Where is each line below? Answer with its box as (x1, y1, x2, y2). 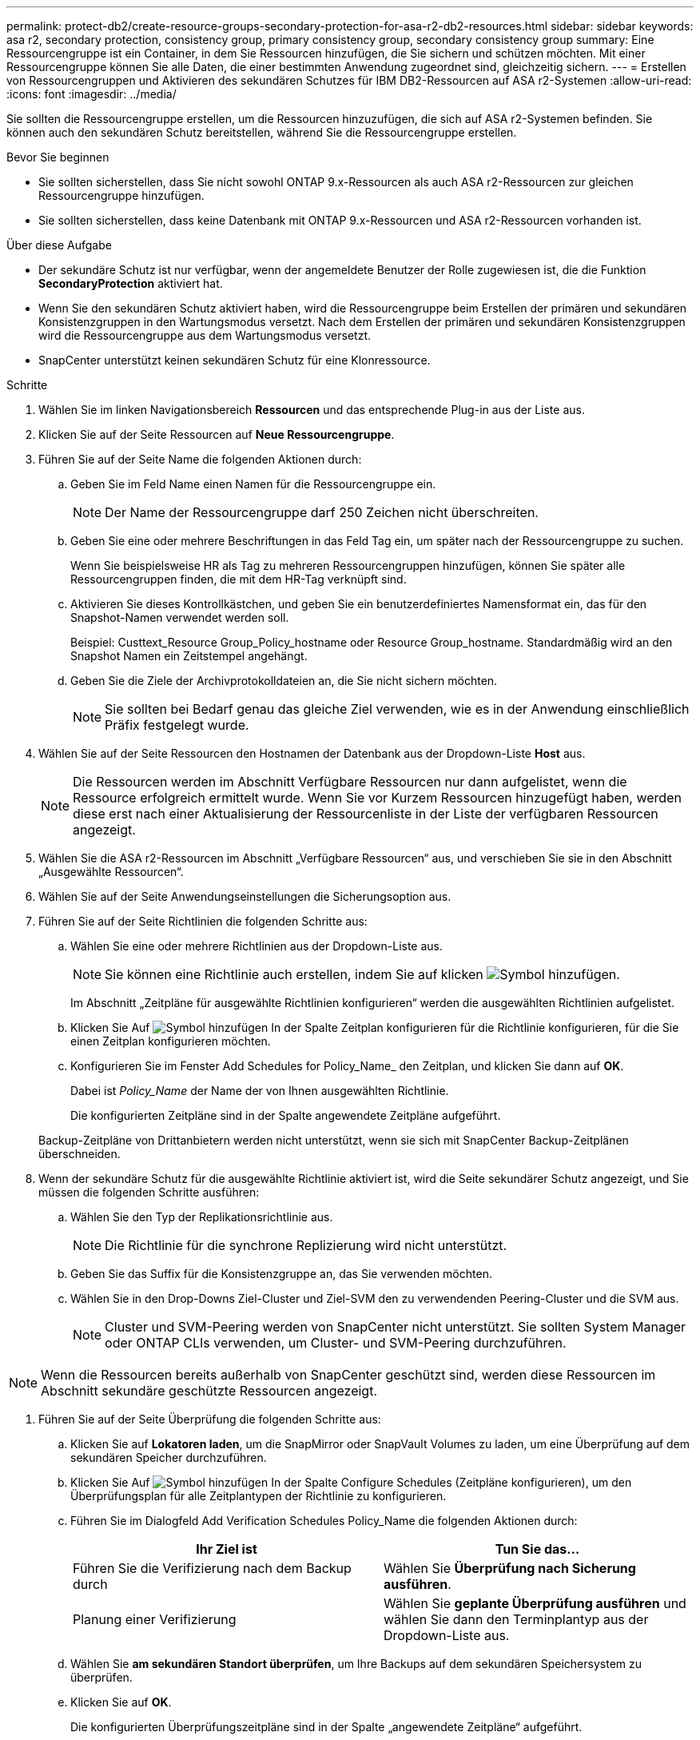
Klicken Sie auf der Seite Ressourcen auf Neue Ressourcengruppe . (38, 428, 395, 441)
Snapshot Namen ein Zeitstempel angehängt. (70, 649, 308, 663)
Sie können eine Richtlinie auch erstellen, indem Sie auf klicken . (105, 966, 620, 982)
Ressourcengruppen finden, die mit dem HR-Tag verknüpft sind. (70, 572, 407, 586)
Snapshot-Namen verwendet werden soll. (70, 611, 289, 624)
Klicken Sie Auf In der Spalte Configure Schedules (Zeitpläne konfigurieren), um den (70, 1475, 632, 1489)
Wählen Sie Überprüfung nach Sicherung (384, 1560, 636, 1576)
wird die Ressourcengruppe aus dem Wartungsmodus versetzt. (38, 328, 372, 342)
